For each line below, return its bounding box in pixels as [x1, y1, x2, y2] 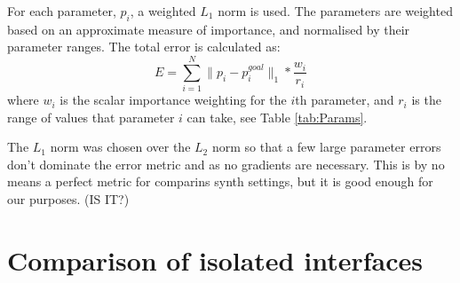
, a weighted [130, 2, 196, 20]
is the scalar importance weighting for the [59, 90, 287, 109]
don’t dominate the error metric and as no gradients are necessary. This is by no [7, 154, 445, 173]
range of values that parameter [7, 107, 175, 126]
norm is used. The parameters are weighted [218, 2, 453, 20]
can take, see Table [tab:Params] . [186, 107, 368, 126]
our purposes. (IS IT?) [7, 190, 130, 208]
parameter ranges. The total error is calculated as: [7, 37, 281, 56]
